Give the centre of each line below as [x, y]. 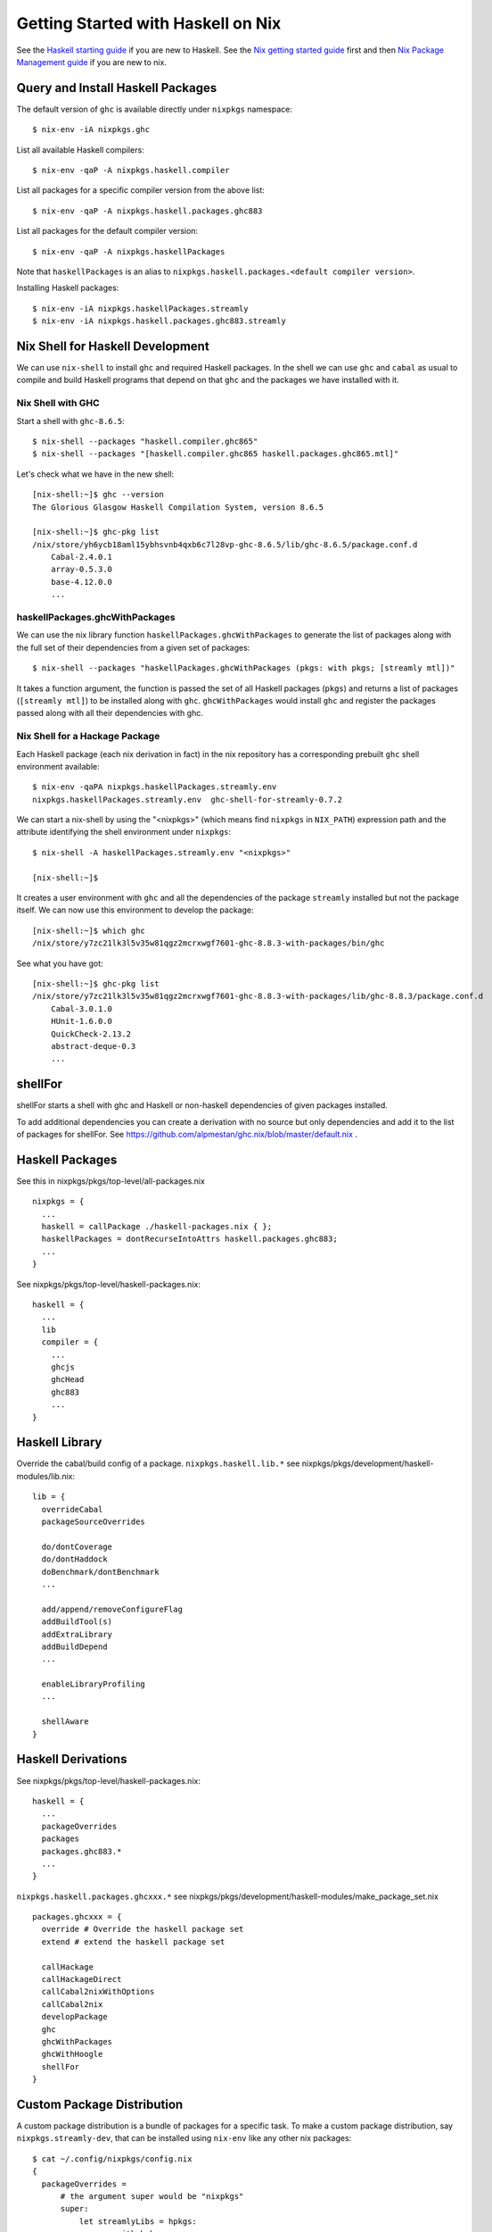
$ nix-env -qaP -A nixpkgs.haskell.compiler [131, 171]
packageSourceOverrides [94, 1522]
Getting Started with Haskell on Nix [149, 23]
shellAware [65, 1722]
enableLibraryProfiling [94, 1684]
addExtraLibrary [77, 1634]
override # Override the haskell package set [143, 1929]
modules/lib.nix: [46, 1476]
